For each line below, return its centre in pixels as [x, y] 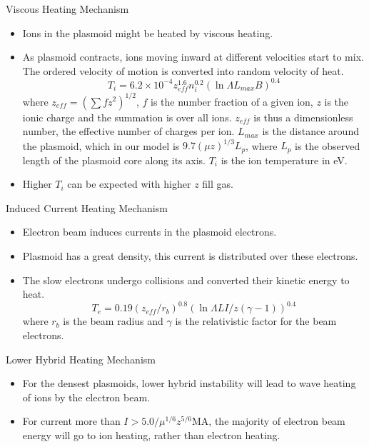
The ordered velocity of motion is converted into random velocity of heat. [183, 70]
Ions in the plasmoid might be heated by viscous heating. [148, 32]
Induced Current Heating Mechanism [87, 207]
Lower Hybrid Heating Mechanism [81, 359]
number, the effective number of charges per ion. [128, 131]
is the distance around [310, 131]
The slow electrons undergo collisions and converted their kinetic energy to [186, 280]
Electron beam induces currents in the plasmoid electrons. [150, 232]
